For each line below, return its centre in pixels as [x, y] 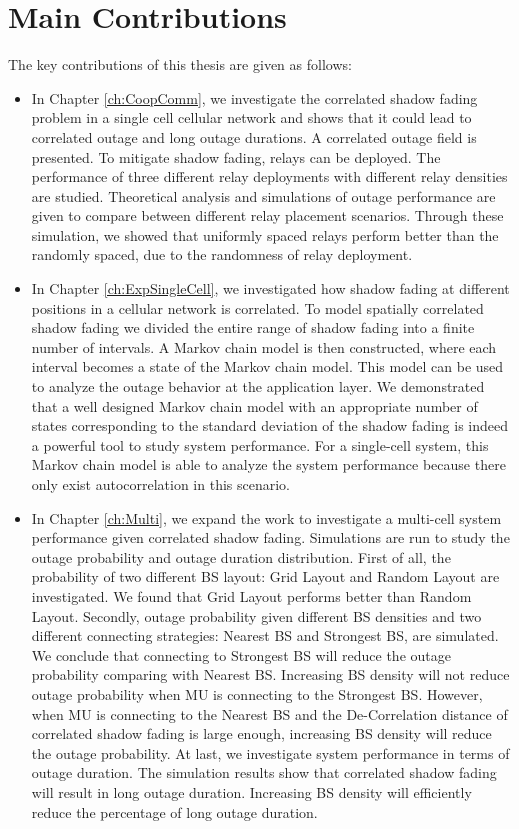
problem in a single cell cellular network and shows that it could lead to [251, 117]
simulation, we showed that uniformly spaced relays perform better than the [265, 234]
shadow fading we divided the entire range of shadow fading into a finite [253, 327]
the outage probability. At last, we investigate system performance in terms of [270, 752]
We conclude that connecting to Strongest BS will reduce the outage [241, 654]
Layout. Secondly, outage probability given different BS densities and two [256, 615]
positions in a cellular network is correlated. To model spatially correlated [257, 307]
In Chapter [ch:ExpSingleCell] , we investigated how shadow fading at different [270, 288]
